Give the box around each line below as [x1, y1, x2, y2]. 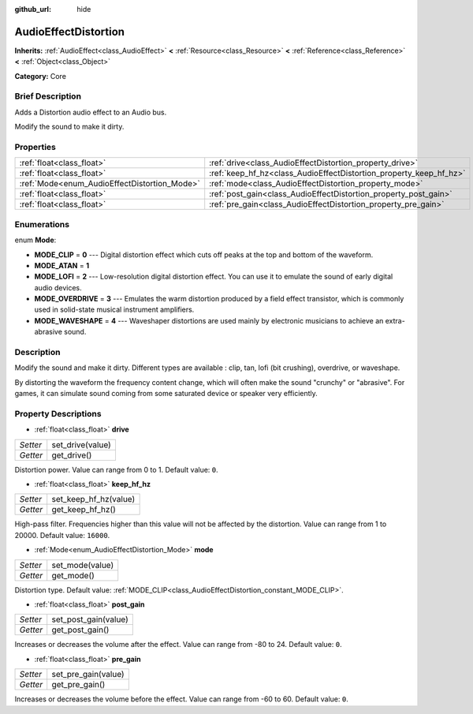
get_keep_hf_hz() [51, 504, 116, 515]
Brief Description [14, 91, 82, 102]
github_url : [14, 5, 51, 13]
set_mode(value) [51, 559, 114, 570]
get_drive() [51, 450, 92, 461]
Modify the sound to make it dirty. [14, 122, 125, 132]
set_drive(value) [51, 439, 112, 450]
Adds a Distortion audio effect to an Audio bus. [14, 107, 167, 117]
